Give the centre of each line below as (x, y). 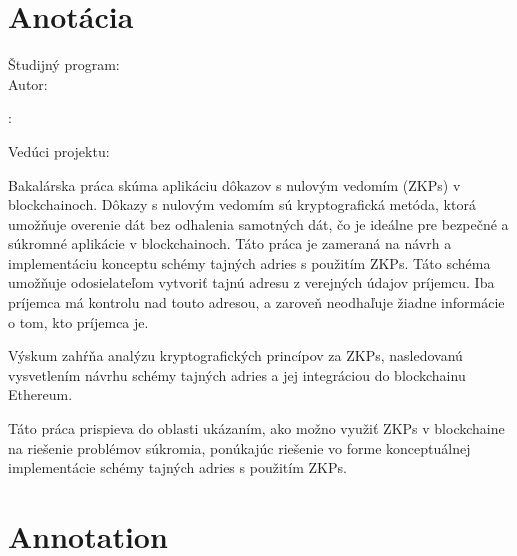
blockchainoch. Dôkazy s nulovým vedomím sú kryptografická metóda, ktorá (242, 204)
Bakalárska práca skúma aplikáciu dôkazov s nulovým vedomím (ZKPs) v (234, 184)
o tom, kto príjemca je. (78, 321)
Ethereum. (40, 394)
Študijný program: (64, 64)
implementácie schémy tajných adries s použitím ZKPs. (177, 467)
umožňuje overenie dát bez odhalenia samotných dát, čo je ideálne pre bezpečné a (258, 223)
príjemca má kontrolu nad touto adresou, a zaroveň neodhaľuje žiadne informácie (256, 302)
